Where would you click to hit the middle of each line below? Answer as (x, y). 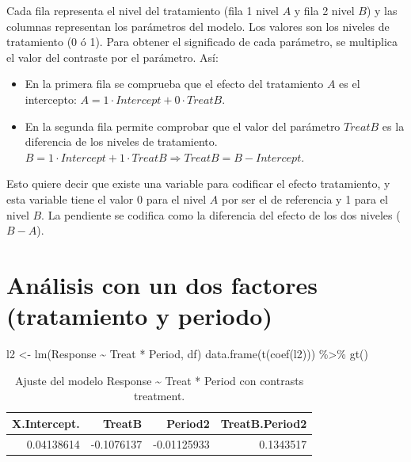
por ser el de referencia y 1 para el (305, 199)
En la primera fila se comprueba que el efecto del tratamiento (174, 84)
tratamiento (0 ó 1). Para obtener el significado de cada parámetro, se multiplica (202, 42)
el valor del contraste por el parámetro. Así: (112, 57)
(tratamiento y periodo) (139, 316)
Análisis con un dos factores (162, 284)
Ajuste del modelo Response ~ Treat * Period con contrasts (160, 380)
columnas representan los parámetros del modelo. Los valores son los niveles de (198, 26)
